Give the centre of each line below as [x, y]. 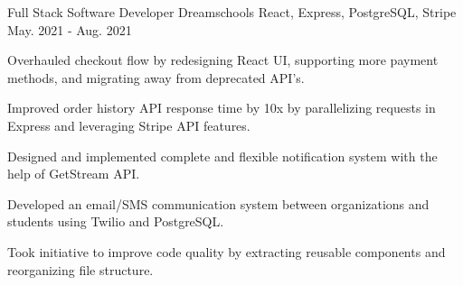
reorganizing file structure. [80, 269]
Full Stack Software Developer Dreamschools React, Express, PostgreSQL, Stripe [232, 12]
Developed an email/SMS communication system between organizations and [218, 203]
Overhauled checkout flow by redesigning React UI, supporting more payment [223, 60]
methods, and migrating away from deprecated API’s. [156, 77]
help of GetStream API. [74, 174]
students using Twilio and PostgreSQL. [116, 221]
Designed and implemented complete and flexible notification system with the [222, 156]
